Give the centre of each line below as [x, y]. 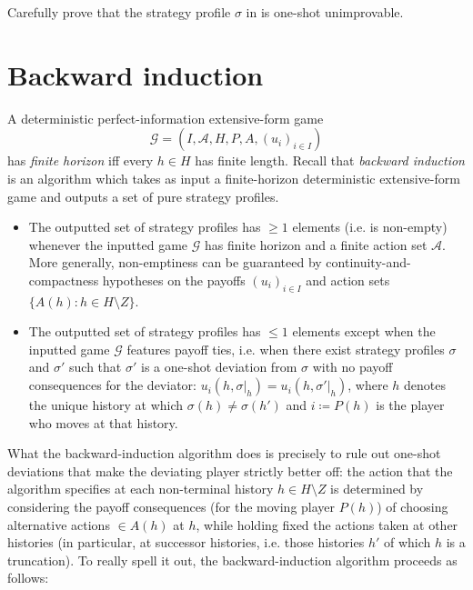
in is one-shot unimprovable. [325, 12]
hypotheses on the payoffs [174, 280]
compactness [64, 280]
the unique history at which [106, 405]
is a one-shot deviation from [219, 367]
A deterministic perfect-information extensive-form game [166, 118]
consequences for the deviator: [112, 385]
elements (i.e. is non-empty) [370, 227]
